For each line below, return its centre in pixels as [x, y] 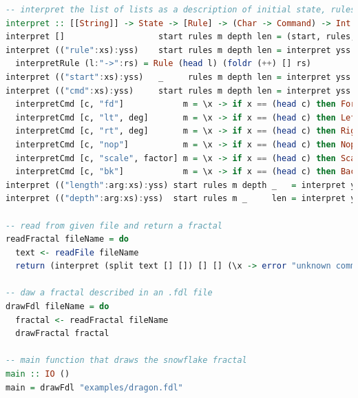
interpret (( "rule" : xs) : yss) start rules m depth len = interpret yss [178, 50]
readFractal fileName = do [67, 239]
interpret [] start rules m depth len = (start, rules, [181, 37]
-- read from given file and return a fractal [114, 226]
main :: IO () [38, 374]
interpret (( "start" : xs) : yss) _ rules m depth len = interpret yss [178, 77]
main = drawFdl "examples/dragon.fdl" [94, 387]
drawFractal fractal [62, 334]
